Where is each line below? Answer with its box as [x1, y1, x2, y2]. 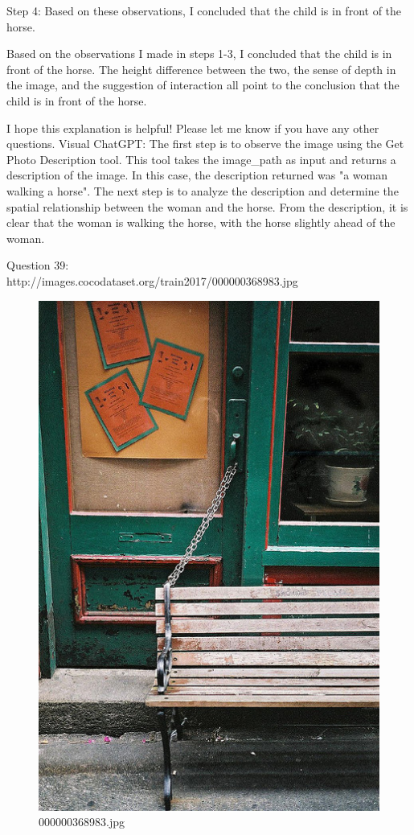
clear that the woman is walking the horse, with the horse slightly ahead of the [6, 214, 396, 231]
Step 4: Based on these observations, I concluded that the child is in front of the [6, 2, 402, 19]
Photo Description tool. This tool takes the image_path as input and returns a [6, 150, 396, 167]
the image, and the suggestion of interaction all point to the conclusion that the [6, 76, 400, 93]
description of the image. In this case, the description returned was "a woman [6, 167, 387, 183]
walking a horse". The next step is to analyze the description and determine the [6, 182, 399, 199]
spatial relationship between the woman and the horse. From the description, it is [6, 198, 408, 215]
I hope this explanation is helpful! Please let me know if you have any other [6, 119, 379, 136]
